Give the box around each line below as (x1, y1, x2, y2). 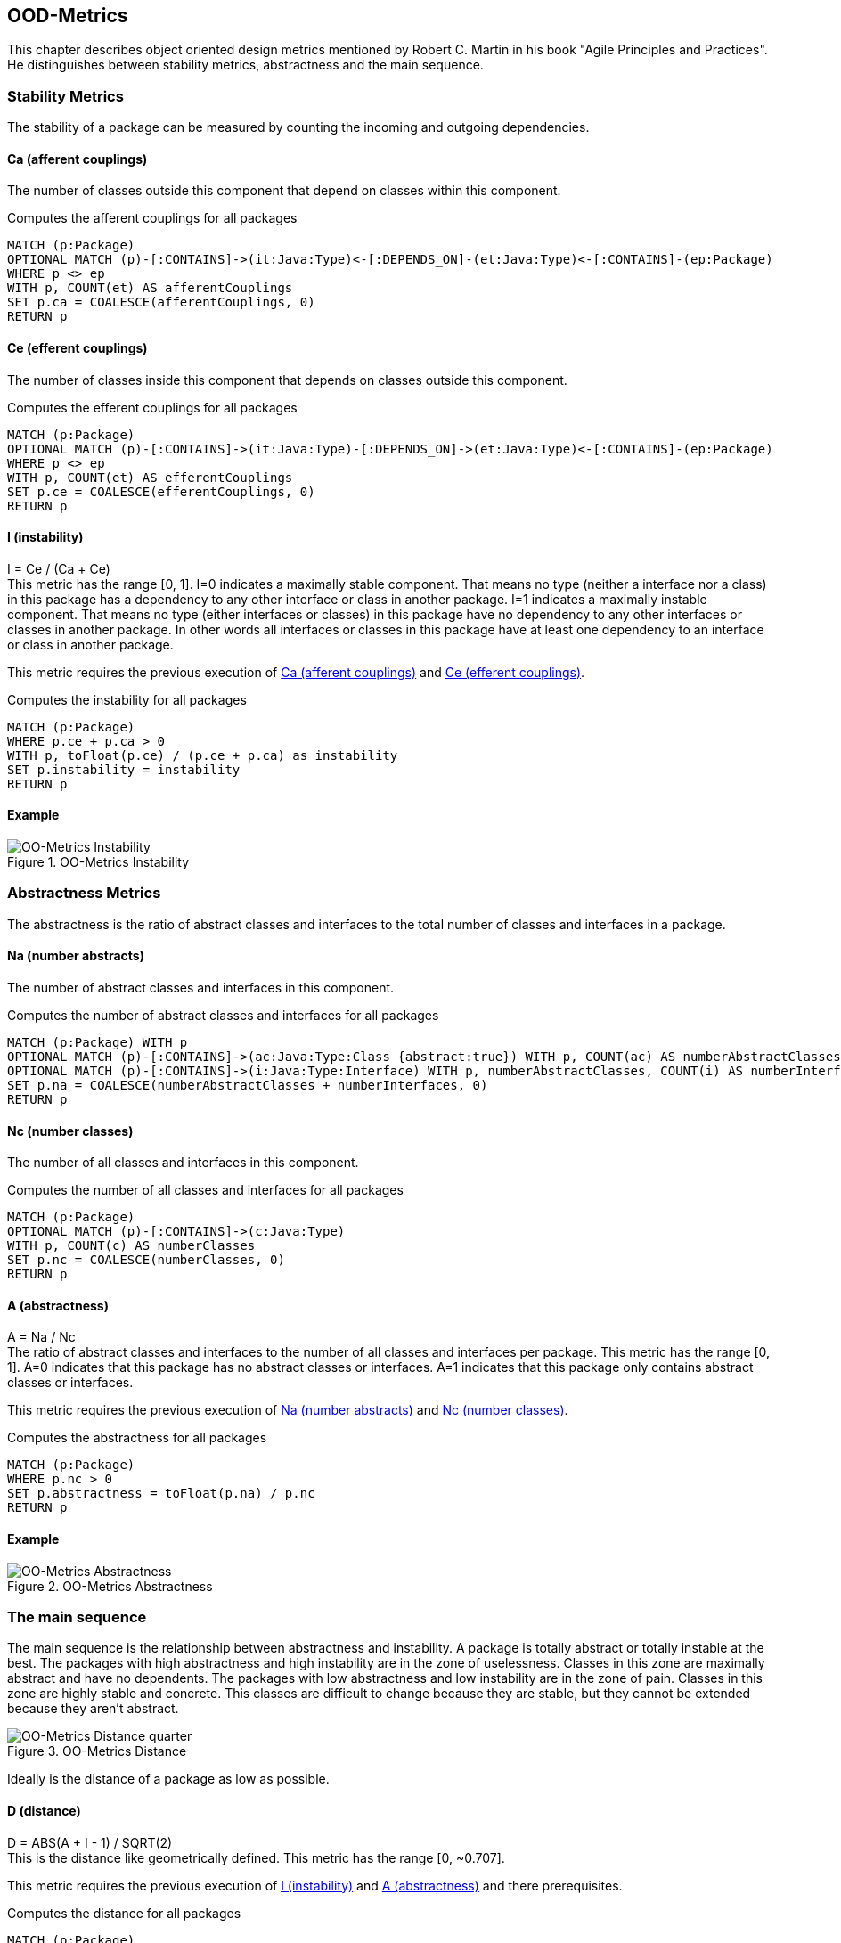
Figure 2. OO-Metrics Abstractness (7, 1578, 213, 1594)
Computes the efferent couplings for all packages (7, 399, 298, 415)
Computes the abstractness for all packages (7, 1430, 267, 1446)
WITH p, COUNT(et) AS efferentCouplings (7, 469, 293, 485)
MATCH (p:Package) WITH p (7, 1035, 188, 1050)
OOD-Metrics (7, 4, 128, 27)
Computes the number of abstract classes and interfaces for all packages (7, 1008, 439, 1024)
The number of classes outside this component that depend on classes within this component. (7, 183, 561, 199)
